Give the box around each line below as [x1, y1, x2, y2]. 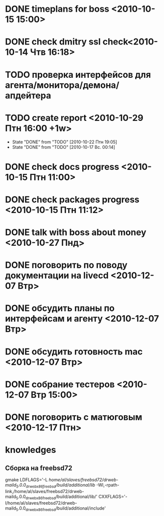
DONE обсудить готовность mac [5, 346, 143, 357]
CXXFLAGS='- [98, 493, 128, 499]
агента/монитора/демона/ [5, 79, 119, 91]
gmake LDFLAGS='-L [5, 477, 48, 483]
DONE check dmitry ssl [5, 36, 101, 47]
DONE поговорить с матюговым [5, 412, 142, 422]
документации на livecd [5, 270, 109, 281]
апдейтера [5, 90, 51, 101]
